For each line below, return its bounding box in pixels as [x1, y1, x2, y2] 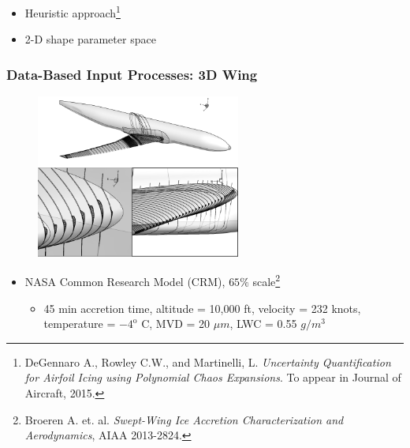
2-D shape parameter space [24, 31, 156, 47]
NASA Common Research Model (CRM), [24, 273, 225, 290]
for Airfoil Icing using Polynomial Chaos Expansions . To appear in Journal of [24, 369, 401, 386]
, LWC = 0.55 [229, 315, 297, 332]
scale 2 [252, 271, 281, 290]
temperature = [43, 315, 116, 332]
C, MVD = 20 [141, 315, 211, 332]
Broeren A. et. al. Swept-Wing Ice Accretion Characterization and [24, 411, 344, 427]
